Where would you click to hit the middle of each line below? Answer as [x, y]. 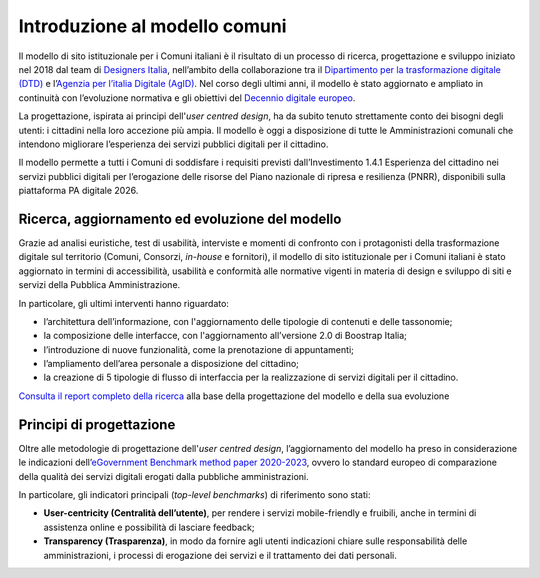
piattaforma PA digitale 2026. [78, 191]
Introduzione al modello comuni [152, 26]
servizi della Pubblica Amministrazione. [99, 285]
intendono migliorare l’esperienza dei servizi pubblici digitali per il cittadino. [173, 144]
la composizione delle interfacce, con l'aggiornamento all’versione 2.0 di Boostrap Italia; [225, 336]
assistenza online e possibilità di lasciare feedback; [149, 527]
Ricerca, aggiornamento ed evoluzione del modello [180, 218]
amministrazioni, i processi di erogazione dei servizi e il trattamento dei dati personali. [220, 555]
